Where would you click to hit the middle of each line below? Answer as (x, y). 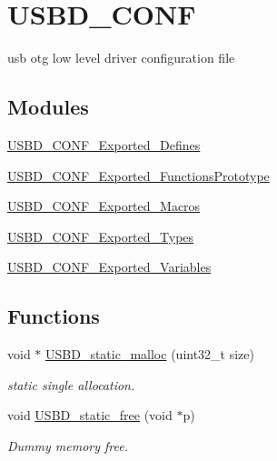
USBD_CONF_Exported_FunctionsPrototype (138, 175)
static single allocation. (71, 384)
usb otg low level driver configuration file (121, 58)
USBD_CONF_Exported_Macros (104, 206)
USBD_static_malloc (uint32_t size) (150, 354)
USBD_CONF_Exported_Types (101, 236)
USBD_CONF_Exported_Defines (104, 144)
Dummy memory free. (68, 445)
